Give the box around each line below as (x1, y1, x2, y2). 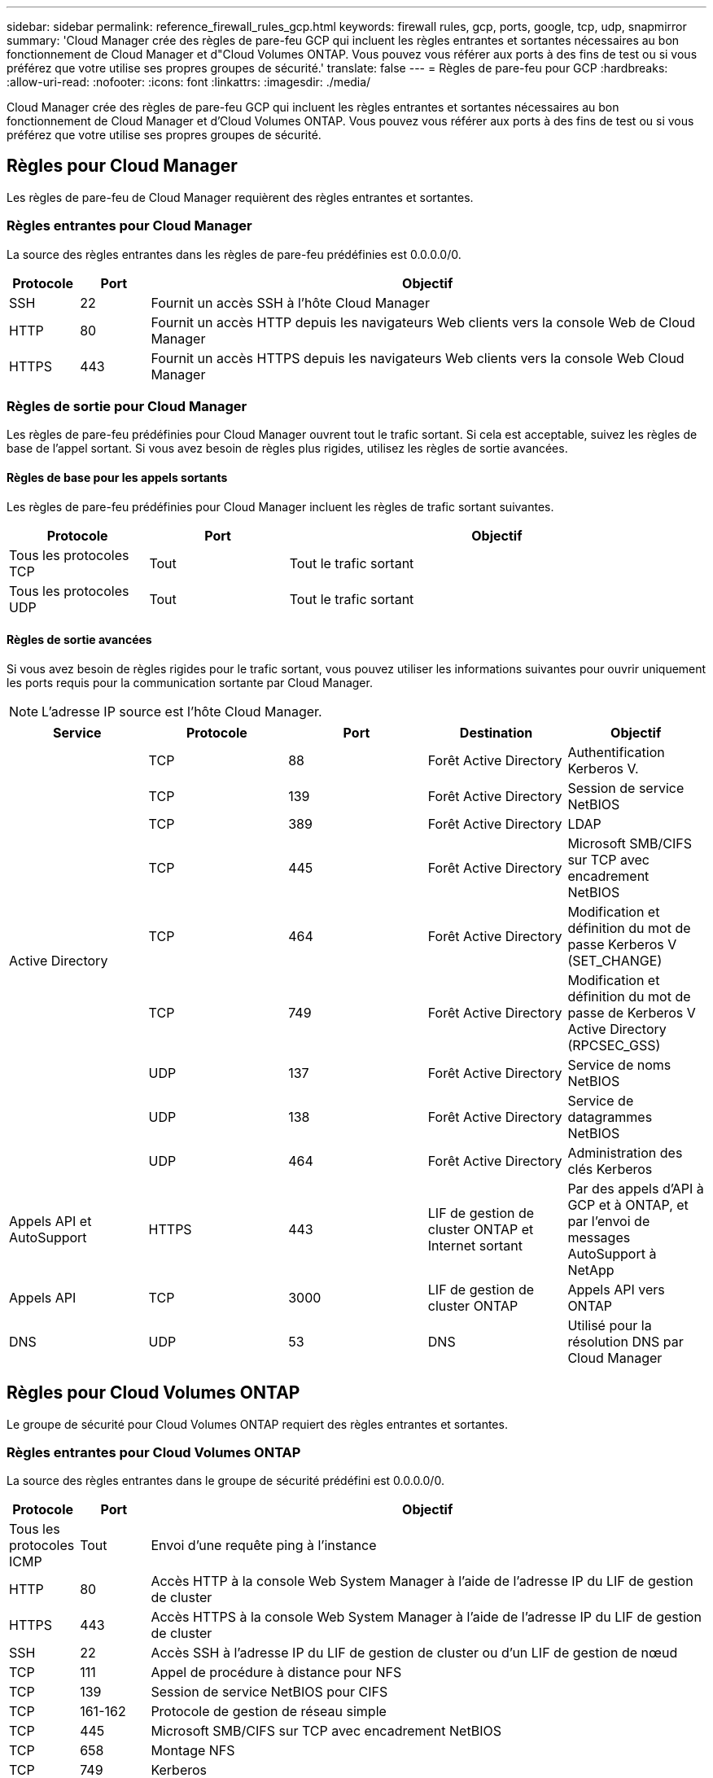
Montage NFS (151, 1742, 235, 1759)
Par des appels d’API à (567, 1180, 704, 1197)
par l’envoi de (567, 1212, 650, 1229)
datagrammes (567, 1108, 653, 1125)
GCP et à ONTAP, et (567, 1196, 689, 1213)
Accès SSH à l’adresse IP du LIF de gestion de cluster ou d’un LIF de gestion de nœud (151, 1644, 678, 1662)
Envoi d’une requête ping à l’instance (151, 1537, 377, 1554)
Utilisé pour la (567, 1316, 652, 1333)
